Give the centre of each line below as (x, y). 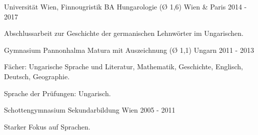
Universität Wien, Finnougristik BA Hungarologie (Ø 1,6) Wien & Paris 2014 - (125, 6)
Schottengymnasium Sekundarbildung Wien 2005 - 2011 (90, 110)
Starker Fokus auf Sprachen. (47, 126)
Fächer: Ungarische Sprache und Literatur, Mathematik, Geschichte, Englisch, (124, 67)
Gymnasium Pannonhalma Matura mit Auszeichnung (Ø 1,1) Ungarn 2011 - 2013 (129, 50)
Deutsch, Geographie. (37, 76)
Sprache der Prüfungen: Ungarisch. (57, 93)
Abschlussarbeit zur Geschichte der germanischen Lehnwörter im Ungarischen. (124, 33)
